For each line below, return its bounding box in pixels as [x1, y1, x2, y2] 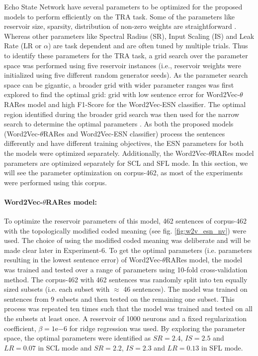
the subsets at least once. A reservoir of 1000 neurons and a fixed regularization [4, 313, 247, 324]
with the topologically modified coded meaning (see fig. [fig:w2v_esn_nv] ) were [4, 225, 247, 236]
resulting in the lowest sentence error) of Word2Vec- [4, 254, 163, 265]
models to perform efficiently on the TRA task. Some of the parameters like [4, 11, 235, 21]
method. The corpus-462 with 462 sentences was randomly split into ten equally [4, 274, 248, 284]
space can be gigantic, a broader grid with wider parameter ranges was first [4, 79, 234, 90]
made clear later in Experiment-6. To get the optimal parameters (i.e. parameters [4, 244, 253, 255]
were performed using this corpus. [4, 177, 107, 187]
